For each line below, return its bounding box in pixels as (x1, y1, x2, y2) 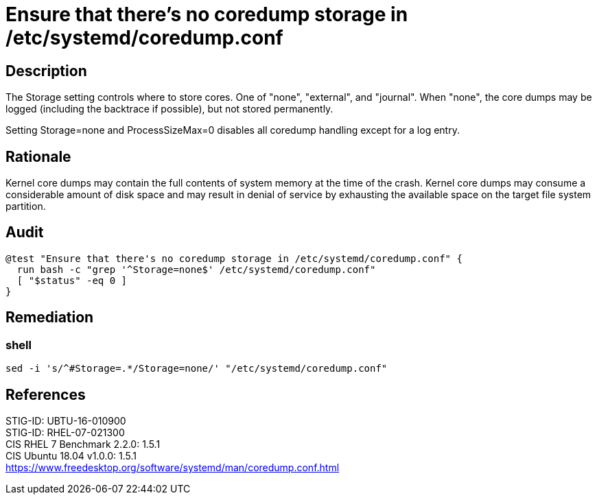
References (5, 385, 86, 403)
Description (5, 62, 87, 80)
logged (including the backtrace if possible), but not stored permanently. (5, 103, 333, 115)
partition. (5, 200, 46, 213)
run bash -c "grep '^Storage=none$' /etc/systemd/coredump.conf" (16, 263, 376, 275)
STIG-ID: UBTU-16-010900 (5, 414, 126, 427)
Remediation (5, 309, 94, 326)
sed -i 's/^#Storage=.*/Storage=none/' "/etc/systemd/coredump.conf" (5, 363, 388, 374)
